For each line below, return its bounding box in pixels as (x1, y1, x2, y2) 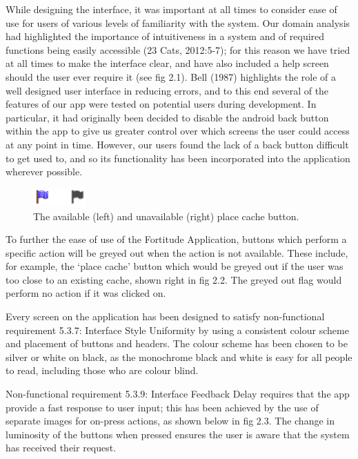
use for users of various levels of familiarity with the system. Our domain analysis (6, 15, 350, 30)
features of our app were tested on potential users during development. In (6, 97, 317, 111)
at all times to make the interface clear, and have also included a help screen (6, 56, 329, 70)
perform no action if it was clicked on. (6, 286, 166, 300)
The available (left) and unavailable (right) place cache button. (33, 208, 299, 223)
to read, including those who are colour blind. (6, 363, 199, 378)
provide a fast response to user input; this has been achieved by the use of (6, 400, 319, 414)
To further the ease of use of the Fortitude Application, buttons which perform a (6, 232, 347, 246)
